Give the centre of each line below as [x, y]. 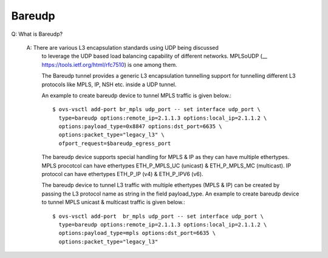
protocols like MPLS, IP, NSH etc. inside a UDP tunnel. [109, 84]
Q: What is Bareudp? [37, 34]
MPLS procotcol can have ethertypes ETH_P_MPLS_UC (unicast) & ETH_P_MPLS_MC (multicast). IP [166, 165]
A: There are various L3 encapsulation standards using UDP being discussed [122, 47]
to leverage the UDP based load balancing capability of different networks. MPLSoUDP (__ [154, 56]
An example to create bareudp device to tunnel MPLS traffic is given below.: [137, 95]
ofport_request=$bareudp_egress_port [115, 143]
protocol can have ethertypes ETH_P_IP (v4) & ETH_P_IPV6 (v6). [122, 174]
